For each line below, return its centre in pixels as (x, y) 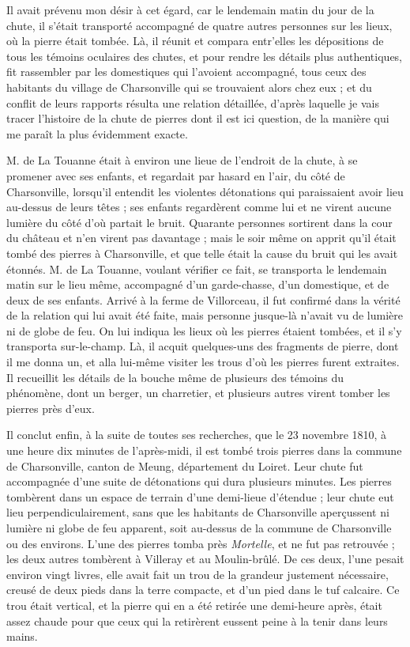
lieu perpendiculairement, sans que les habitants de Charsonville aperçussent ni (198, 512)
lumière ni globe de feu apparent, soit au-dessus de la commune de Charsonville (199, 528)
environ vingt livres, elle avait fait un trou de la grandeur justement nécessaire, (197, 574)
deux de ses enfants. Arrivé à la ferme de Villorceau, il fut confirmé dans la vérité (203, 299)
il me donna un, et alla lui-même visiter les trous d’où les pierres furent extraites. (203, 362)
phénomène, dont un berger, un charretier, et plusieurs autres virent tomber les (198, 393)
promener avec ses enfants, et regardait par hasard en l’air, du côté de (176, 175)
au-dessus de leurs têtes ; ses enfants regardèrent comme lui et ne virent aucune (199, 207)
